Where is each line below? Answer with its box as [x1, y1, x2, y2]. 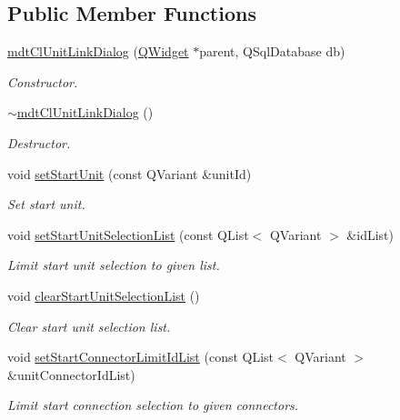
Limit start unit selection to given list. [7, 255, 220, 275]
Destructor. [7, 133, 71, 152]
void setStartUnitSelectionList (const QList [7, 225, 249, 244]
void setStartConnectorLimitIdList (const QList [7, 347, 275, 366]
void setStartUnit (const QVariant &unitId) [7, 164, 252, 183]
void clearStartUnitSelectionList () [7, 285, 200, 305]
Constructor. [7, 72, 78, 91]
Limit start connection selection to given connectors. [7, 395, 299, 415]
